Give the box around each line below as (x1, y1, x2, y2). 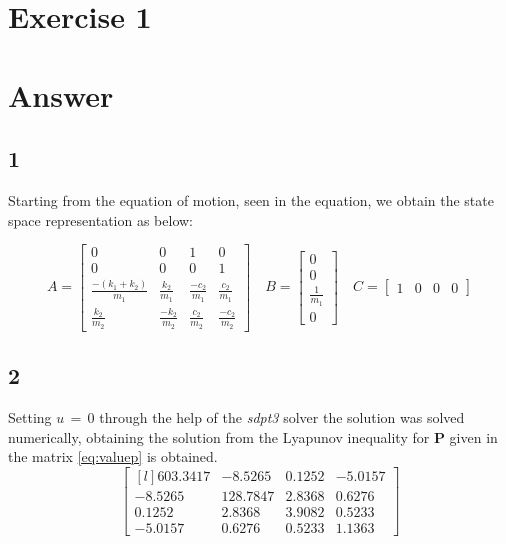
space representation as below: (8, 209, 194, 230)
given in (449, 426, 498, 447)
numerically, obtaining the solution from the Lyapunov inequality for (8, 426, 430, 447)
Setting (8, 406, 52, 427)
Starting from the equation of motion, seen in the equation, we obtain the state (8, 189, 494, 210)
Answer (8, 74, 114, 115)
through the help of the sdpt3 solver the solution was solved (99, 406, 465, 427)
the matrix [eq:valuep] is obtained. (8, 446, 218, 467)
